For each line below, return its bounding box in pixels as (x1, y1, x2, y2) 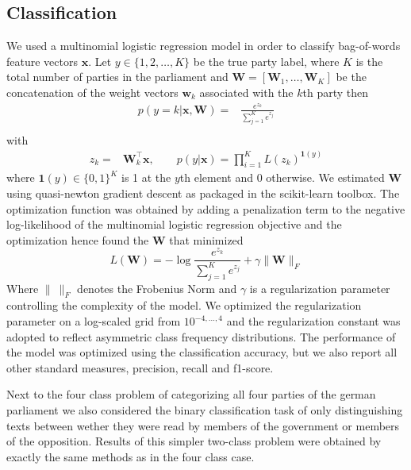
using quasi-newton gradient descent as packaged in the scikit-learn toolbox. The (6, 184, 400, 201)
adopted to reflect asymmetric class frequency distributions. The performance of (6, 328, 396, 345)
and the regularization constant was (226, 313, 401, 329)
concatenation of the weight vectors (6, 83, 179, 100)
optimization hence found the (6, 231, 149, 248)
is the (355, 52, 383, 69)
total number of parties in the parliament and (6, 68, 229, 85)
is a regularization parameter (249, 279, 390, 296)
